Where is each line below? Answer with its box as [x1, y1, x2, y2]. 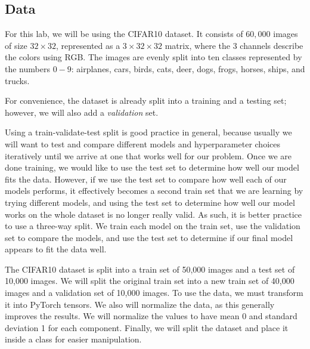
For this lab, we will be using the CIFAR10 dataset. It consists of [5, 27, 243, 40]
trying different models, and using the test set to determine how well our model [5, 196, 295, 208]
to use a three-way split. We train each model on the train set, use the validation [5, 220, 300, 232]
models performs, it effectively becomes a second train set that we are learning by [5, 184, 303, 197]
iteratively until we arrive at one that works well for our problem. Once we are [5, 149, 292, 162]
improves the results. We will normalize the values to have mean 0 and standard [5, 310, 297, 322]
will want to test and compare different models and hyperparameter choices [5, 137, 280, 150]
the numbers [5, 62, 50, 75]
